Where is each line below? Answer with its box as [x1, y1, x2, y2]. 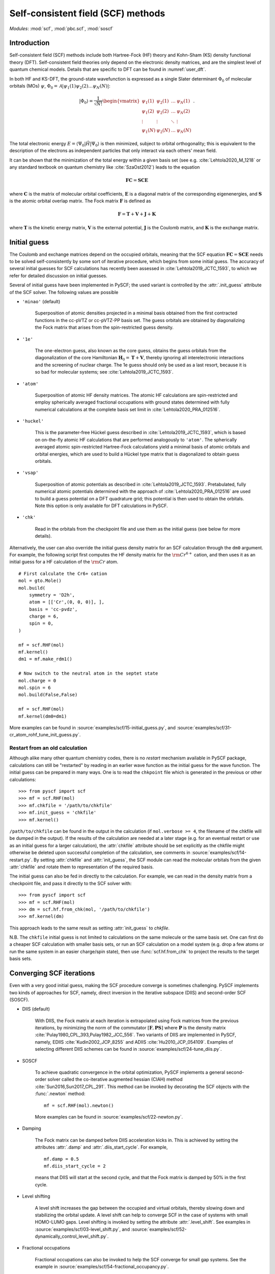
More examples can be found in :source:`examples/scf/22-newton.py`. [35, 1114, 183, 1120]
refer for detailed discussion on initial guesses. [9, 273, 108, 279]
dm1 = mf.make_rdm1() [18, 656, 72, 662]
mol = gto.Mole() [18, 578, 62, 583]
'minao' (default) [22, 299, 61, 305]
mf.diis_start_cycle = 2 [44, 1163, 106, 1169]
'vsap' [22, 470, 39, 476]
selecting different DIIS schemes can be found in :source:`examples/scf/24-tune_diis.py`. [35, 1046, 222, 1052]
